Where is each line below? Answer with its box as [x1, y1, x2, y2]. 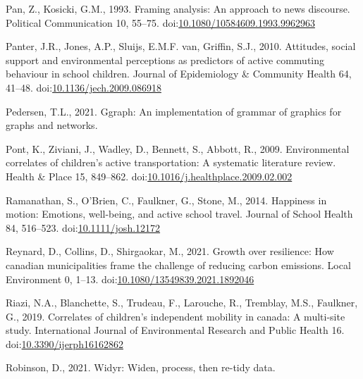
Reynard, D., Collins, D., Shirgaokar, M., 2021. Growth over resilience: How [6, 244, 334, 259]
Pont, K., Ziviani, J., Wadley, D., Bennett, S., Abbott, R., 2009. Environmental [6, 141, 350, 156]
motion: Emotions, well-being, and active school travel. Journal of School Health [6, 206, 353, 221]
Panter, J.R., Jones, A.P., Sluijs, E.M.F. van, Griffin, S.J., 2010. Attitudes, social [6, 39, 356, 54]
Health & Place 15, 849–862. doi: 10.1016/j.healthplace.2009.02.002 [6, 168, 293, 183]
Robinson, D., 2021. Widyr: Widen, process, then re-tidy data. [6, 360, 276, 375]
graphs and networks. [6, 118, 98, 132]
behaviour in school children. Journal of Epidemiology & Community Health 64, [6, 66, 352, 81]
